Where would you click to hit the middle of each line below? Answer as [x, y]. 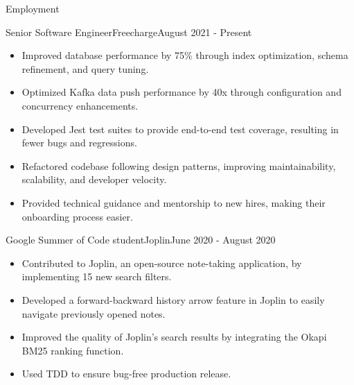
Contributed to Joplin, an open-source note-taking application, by [162, 263]
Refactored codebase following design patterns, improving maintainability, [179, 165]
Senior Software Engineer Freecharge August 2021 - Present [129, 32]
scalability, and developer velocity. [94, 179]
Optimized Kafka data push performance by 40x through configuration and [182, 92]
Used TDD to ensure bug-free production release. [126, 374]
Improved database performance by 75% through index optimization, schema [185, 55]
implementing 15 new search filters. [97, 276]
